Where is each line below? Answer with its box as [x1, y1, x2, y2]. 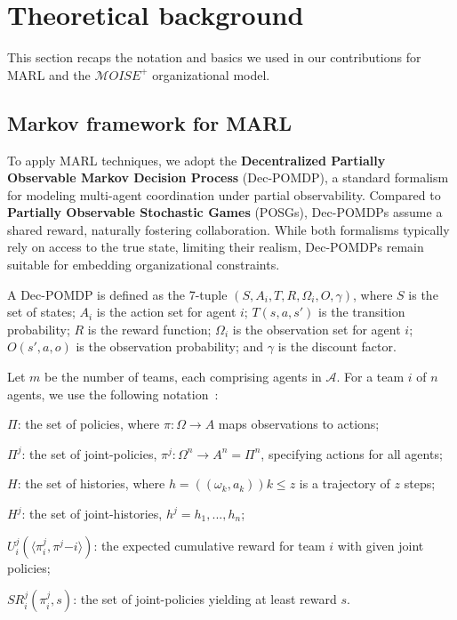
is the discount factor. [277, 337, 397, 356]
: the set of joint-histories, [21, 504, 163, 523]
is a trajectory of [299, 474, 390, 493]
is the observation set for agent [232, 319, 401, 338]
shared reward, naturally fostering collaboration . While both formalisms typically [7, 220, 450, 238]
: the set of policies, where [17, 415, 160, 433]
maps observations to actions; [218, 415, 380, 433]
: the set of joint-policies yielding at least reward [73, 590, 337, 608]
